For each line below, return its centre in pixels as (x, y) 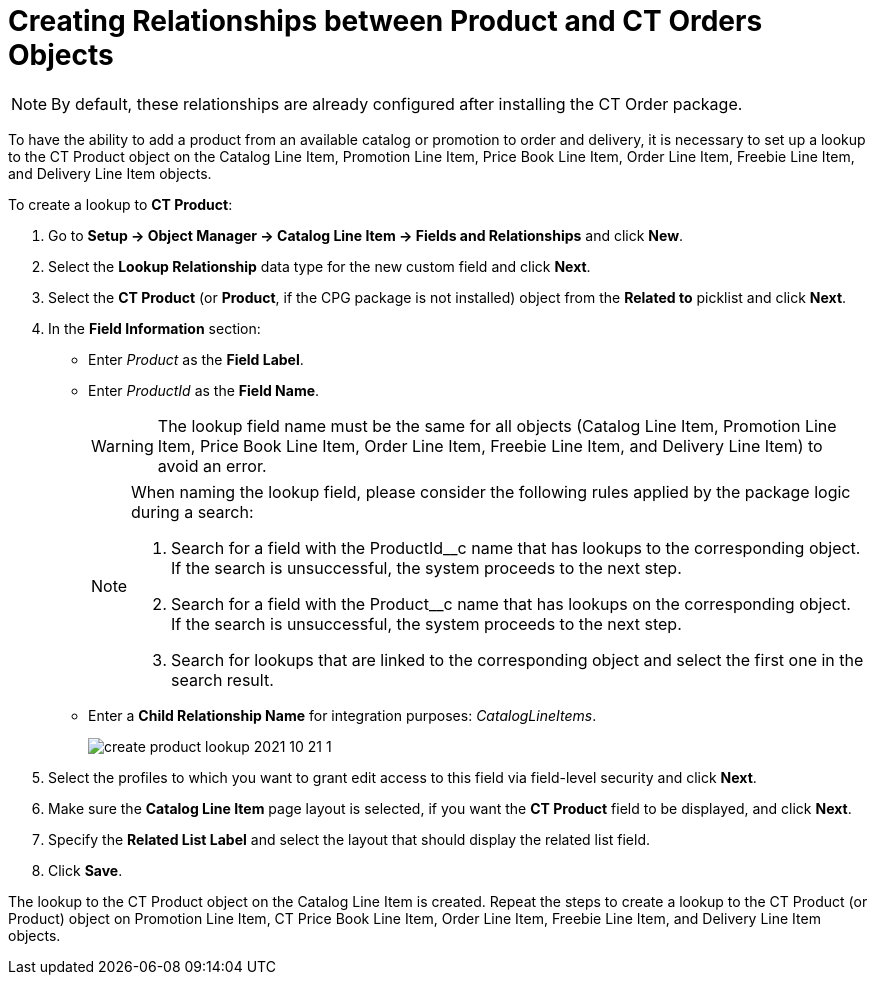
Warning (122, 445)
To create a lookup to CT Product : (120, 204)
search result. (222, 679)
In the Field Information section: (154, 328)
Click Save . (85, 870)
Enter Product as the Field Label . (196, 359)
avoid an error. (212, 465)
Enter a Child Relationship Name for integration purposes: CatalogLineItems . (342, 715)
